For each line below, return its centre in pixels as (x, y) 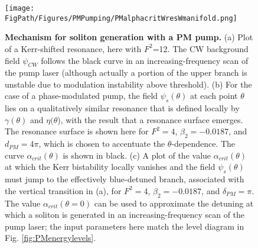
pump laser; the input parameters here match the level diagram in (125, 226)
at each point (214, 96)
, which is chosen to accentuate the (102, 144)
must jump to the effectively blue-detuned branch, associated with (125, 179)
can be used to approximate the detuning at (174, 203)
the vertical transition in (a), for (63, 190)
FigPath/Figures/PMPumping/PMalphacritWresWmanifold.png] (121, 18)
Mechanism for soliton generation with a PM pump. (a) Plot (129, 37)
